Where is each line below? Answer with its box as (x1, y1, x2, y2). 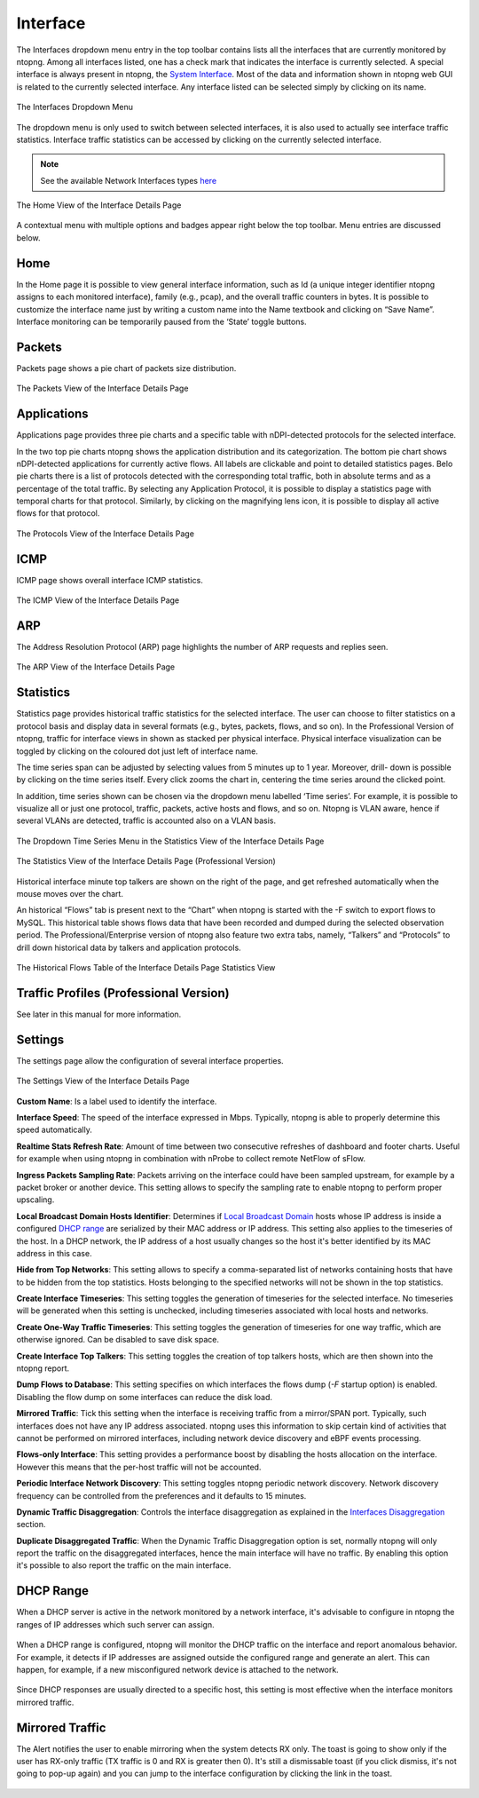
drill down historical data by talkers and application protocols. (16, 942, 241, 953)
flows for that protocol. (16, 508, 100, 519)
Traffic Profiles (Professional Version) (16, 986, 230, 1001)
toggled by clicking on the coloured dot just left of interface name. (16, 746, 259, 756)
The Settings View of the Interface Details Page (16, 1075, 190, 1087)
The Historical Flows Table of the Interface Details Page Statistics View (16, 962, 276, 972)
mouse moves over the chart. (16, 889, 124, 899)
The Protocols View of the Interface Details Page (16, 528, 195, 539)
